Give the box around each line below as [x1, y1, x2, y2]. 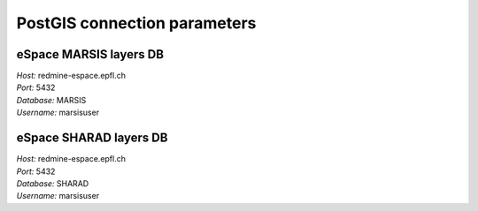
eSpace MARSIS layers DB [16, 47, 164, 62]
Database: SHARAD [16, 177, 89, 189]
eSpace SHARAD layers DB [16, 131, 168, 146]
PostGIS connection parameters [16, 13, 257, 33]
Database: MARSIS [16, 94, 87, 105]
